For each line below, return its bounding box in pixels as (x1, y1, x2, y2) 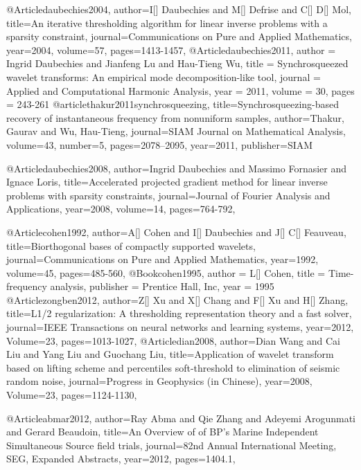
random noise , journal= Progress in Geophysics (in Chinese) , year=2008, (6, 374, 312, 388)
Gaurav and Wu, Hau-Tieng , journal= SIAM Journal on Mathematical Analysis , (6, 124, 346, 138)
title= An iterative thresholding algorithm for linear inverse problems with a (6, 15, 328, 30)
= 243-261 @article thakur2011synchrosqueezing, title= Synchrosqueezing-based (6, 97, 340, 111)
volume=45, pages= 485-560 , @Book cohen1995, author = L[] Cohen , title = (6, 265, 326, 280)
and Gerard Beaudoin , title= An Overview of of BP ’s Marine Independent (6, 424, 319, 439)
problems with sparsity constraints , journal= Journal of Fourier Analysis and (6, 188, 331, 202)
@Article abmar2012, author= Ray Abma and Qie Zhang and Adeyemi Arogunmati (6, 410, 356, 425)
